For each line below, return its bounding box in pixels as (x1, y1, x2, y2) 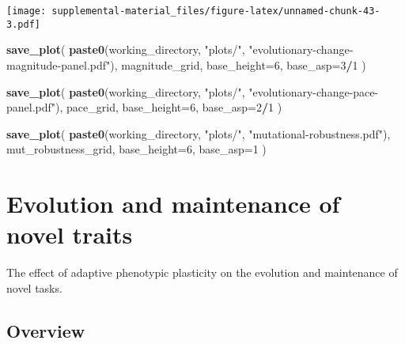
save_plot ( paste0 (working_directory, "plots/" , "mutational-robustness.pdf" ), (6, 125, 391, 142)
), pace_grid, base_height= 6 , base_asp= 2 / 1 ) (55, 99, 282, 115)
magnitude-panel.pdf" (6, 56, 111, 73)
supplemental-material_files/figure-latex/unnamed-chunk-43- (51, 6, 380, 17)
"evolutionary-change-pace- (248, 83, 379, 100)
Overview (6, 318, 85, 342)
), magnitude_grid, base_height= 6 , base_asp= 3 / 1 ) (110, 56, 366, 73)
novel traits (6, 218, 133, 251)
